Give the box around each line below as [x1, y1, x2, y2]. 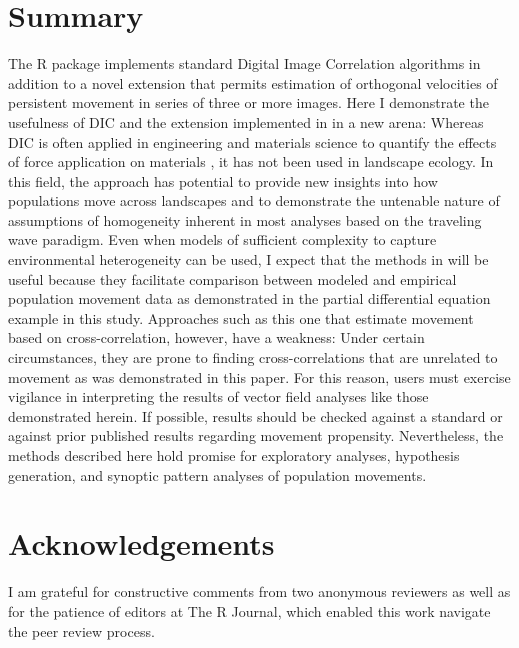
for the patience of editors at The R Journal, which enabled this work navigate [8, 600, 491, 621]
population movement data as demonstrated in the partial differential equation [8, 288, 491, 309]
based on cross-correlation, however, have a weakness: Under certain [8, 327, 425, 348]
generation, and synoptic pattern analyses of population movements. [8, 464, 427, 485]
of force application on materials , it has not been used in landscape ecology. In [8, 151, 494, 172]
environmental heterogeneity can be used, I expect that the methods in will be [8, 249, 489, 270]
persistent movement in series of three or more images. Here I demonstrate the [8, 92, 489, 113]
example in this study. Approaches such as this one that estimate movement [8, 307, 474, 328]
